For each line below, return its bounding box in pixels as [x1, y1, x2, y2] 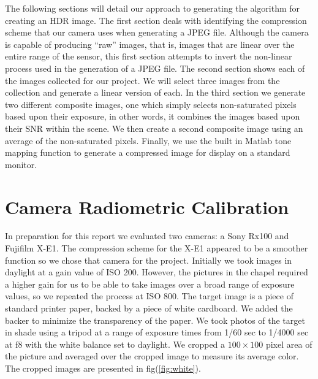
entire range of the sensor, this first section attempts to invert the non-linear [5, 50, 292, 63]
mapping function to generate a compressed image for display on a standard [5, 146, 290, 159]
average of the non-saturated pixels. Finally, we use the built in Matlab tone [5, 134, 292, 147]
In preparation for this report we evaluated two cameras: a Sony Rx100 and [5, 229, 289, 242]
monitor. [5, 158, 37, 170]
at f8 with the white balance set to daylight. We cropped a [5, 337, 225, 350]
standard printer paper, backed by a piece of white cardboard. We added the [5, 302, 293, 314]
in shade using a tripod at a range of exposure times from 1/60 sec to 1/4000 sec [5, 326, 309, 339]
